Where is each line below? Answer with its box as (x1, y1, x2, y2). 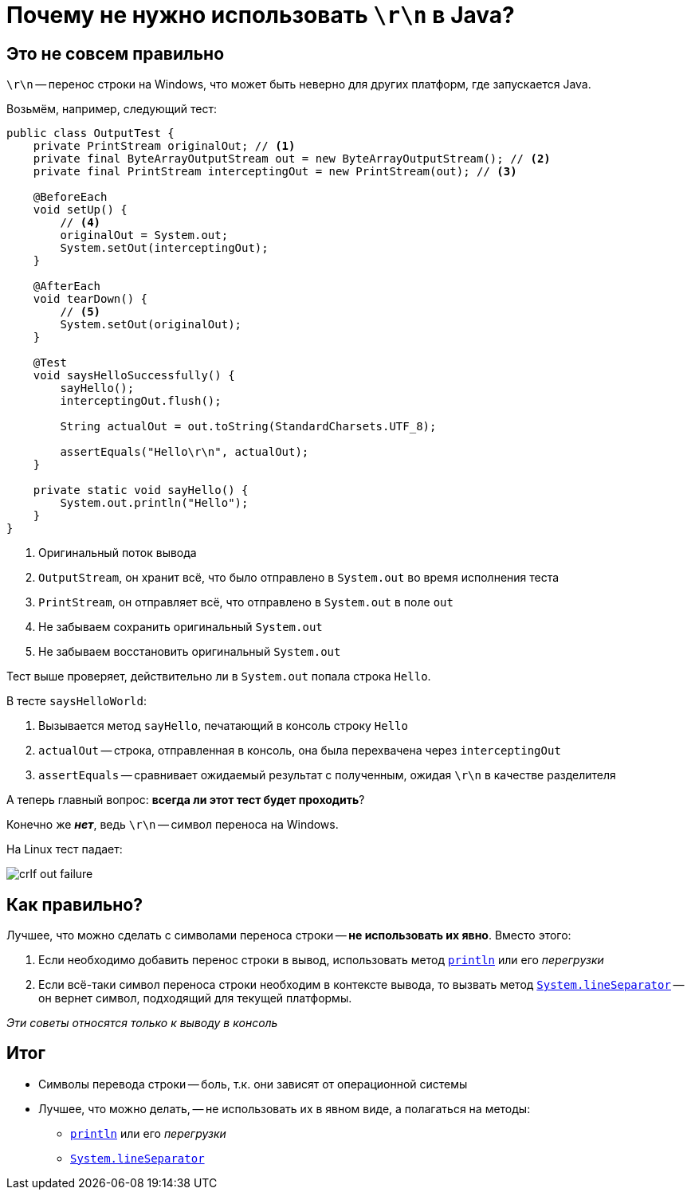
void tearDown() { (33, 292, 148, 306)
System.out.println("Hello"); (60, 496, 249, 510)
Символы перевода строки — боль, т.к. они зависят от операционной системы (38, 1076, 468, 1091)
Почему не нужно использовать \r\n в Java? (6, 2, 515, 29)
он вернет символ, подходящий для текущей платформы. (38, 991, 352, 1006)
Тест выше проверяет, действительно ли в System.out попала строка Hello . (6, 669, 431, 684)
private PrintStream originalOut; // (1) (33, 139, 296, 153)
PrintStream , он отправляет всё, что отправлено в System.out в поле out (38, 595, 453, 610)
